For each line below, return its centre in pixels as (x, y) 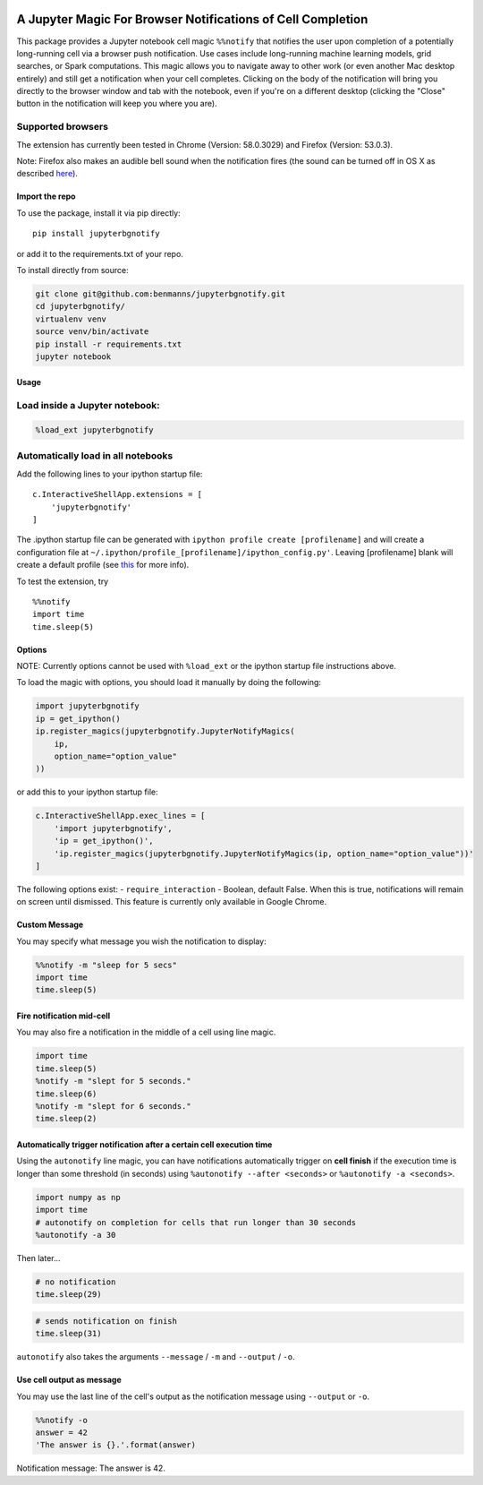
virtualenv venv (71, 319)
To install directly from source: (72, 270)
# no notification (76, 1282)
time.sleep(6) (66, 1094)
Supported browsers (63, 127)
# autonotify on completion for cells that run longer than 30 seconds (196, 1222)
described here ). (47, 174)
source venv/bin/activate (92, 332)
